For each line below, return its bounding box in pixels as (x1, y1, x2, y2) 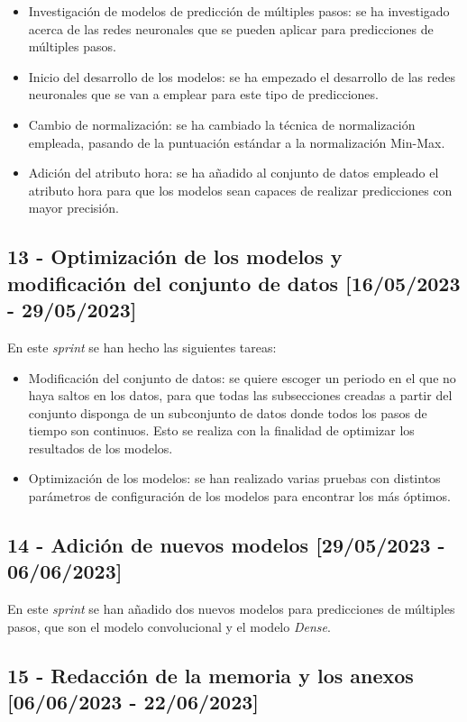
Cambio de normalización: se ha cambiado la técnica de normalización (28, 114, 416, 133)
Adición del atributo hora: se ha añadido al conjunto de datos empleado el (28, 163, 439, 182)
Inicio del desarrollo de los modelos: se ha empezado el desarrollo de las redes (28, 67, 455, 86)
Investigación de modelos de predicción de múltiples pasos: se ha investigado (28, 2, 450, 20)
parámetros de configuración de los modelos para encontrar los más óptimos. (28, 487, 451, 506)
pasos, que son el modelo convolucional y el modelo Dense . (7, 617, 331, 635)
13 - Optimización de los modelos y (7, 242, 343, 270)
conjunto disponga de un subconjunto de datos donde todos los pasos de (28, 403, 427, 422)
